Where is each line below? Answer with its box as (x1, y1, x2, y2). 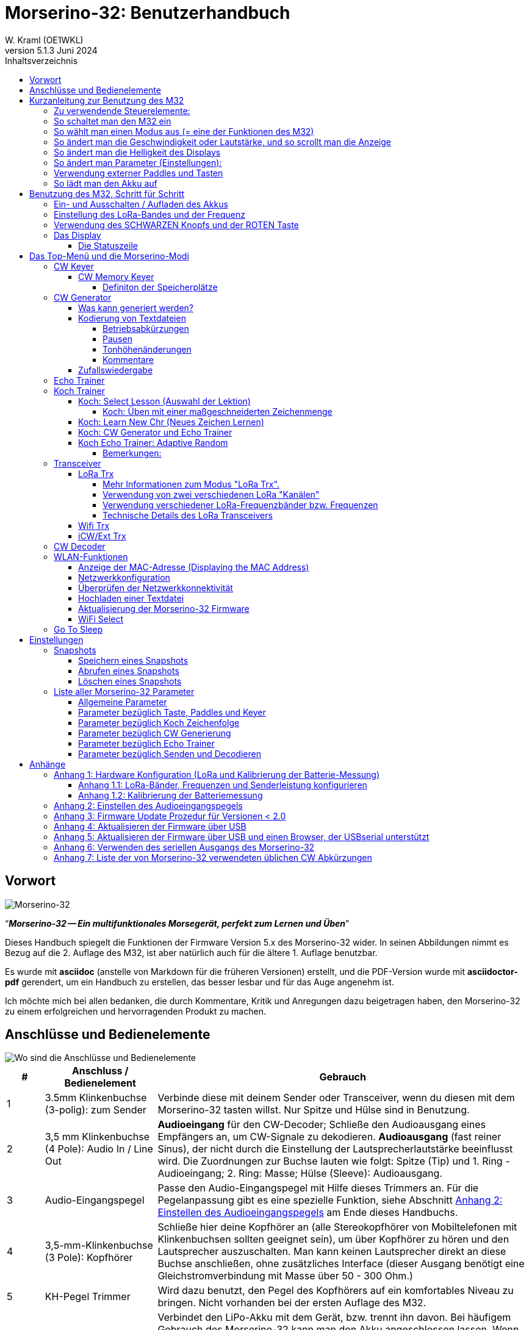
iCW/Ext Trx (78, 530, 126, 541)
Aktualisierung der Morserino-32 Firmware (78, 603, 250, 614)
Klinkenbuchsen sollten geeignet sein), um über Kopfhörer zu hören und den (157, 1233, 509, 1246)
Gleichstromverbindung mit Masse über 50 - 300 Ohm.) (157, 1270, 413, 1282)
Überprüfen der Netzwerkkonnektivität (78, 582, 233, 593)
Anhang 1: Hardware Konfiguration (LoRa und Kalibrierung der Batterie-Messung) (54, 769, 380, 780)
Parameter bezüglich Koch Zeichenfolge (78, 717, 240, 728)
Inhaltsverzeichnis (5, 55, 78, 66)
